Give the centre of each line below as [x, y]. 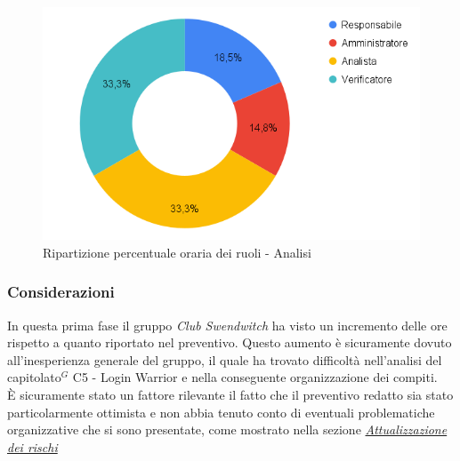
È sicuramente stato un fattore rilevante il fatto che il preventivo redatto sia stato [230, 394]
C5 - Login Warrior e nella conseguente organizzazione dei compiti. [255, 377]
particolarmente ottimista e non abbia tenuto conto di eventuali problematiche [221, 412]
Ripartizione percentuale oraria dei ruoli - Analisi [177, 252]
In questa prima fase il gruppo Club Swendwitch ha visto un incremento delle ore [227, 325]
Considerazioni [61, 292]
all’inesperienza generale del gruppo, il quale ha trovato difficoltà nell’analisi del [225, 359]
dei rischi [32, 446]
